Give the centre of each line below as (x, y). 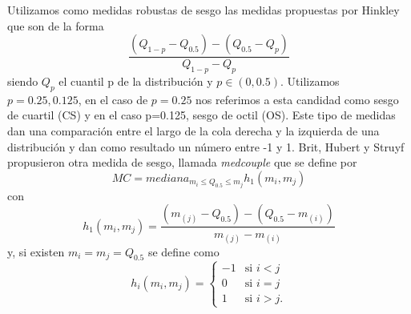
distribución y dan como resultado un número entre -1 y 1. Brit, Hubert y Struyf (206, 146)
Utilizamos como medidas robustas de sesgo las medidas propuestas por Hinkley (203, 10)
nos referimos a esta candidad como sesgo (297, 99)
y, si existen (36, 251)
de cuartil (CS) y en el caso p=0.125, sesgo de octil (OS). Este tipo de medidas (201, 115)
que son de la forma (56, 25)
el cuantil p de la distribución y (136, 81)
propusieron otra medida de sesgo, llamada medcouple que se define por (182, 162)
